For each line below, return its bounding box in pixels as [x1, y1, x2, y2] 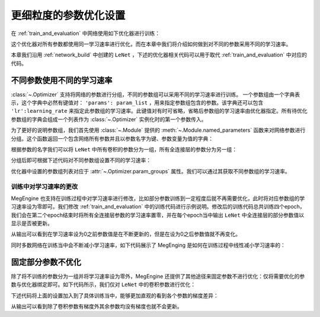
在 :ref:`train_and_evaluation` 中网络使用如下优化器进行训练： [11, 30, 160, 37]
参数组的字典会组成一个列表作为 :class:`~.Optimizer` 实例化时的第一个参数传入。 [11, 116, 207, 123]
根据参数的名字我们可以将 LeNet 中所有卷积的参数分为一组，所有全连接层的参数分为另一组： [11, 145, 238, 153]
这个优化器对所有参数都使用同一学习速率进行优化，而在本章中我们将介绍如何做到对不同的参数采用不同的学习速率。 [11, 40, 292, 47]
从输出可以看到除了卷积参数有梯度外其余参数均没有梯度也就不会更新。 [11, 303, 183, 310]
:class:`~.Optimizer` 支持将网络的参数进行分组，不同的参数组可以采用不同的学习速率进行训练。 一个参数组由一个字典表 [11, 91, 300, 98]
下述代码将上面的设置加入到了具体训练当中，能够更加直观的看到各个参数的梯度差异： [11, 291, 219, 299]
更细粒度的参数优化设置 [11, 9, 126, 22]
